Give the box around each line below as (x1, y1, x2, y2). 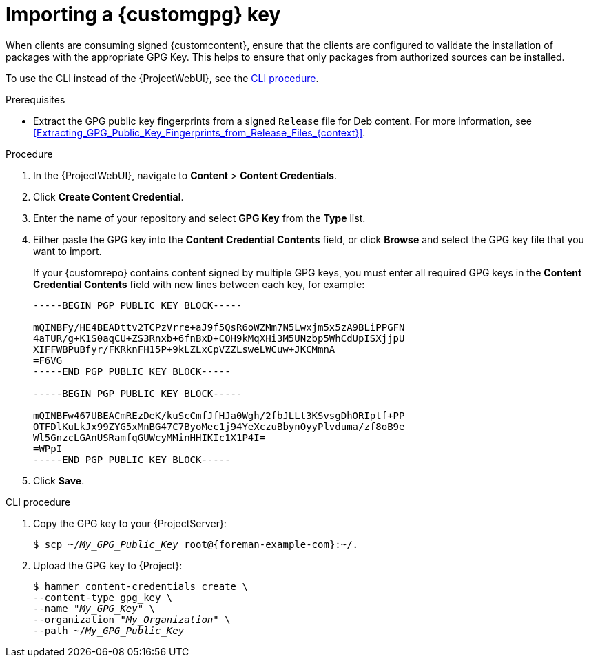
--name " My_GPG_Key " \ (33, 602, 156, 614)
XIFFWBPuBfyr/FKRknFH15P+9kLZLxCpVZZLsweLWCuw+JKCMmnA (33, 343, 335, 355)
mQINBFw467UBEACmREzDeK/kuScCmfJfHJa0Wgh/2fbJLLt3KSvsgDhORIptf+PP (33, 409, 405, 421)
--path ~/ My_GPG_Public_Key (33, 624, 185, 636)
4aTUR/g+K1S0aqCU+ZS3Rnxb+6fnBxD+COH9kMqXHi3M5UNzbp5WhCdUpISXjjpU (33, 332, 405, 344)
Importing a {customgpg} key (6, 3, 281, 26)
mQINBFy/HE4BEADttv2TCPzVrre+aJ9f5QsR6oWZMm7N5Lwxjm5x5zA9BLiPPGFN (33, 321, 405, 333)
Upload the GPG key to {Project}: (33, 559, 183, 571)
